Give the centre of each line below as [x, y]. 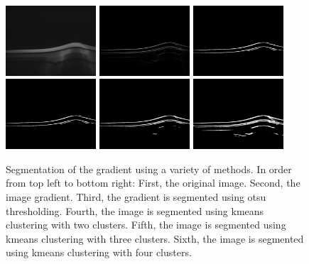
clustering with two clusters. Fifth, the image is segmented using [146, 225]
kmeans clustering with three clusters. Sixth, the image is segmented [155, 238]
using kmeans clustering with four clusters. [99, 252]
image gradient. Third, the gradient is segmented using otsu [136, 196]
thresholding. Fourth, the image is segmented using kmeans [135, 210]
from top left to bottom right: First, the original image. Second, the [153, 183]
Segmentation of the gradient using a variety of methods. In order [149, 169]
